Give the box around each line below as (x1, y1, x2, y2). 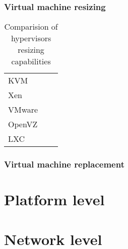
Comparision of (4, 21, 58, 33)
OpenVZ (8, 118, 38, 130)
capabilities (11, 55, 51, 67)
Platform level (4, 189, 105, 210)
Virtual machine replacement (4, 158, 124, 171)
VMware (8, 104, 38, 116)
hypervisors (11, 32, 51, 44)
